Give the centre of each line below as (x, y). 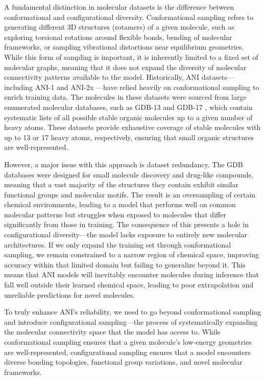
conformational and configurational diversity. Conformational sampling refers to (129, 17)
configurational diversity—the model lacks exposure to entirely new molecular (126, 235)
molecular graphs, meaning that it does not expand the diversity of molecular (125, 67)
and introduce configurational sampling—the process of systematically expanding (131, 321)
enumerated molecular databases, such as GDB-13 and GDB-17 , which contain (128, 107)
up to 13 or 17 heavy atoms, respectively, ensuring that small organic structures (129, 137)
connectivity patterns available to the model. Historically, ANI (102, 77)
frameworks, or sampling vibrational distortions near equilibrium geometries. (124, 47)
